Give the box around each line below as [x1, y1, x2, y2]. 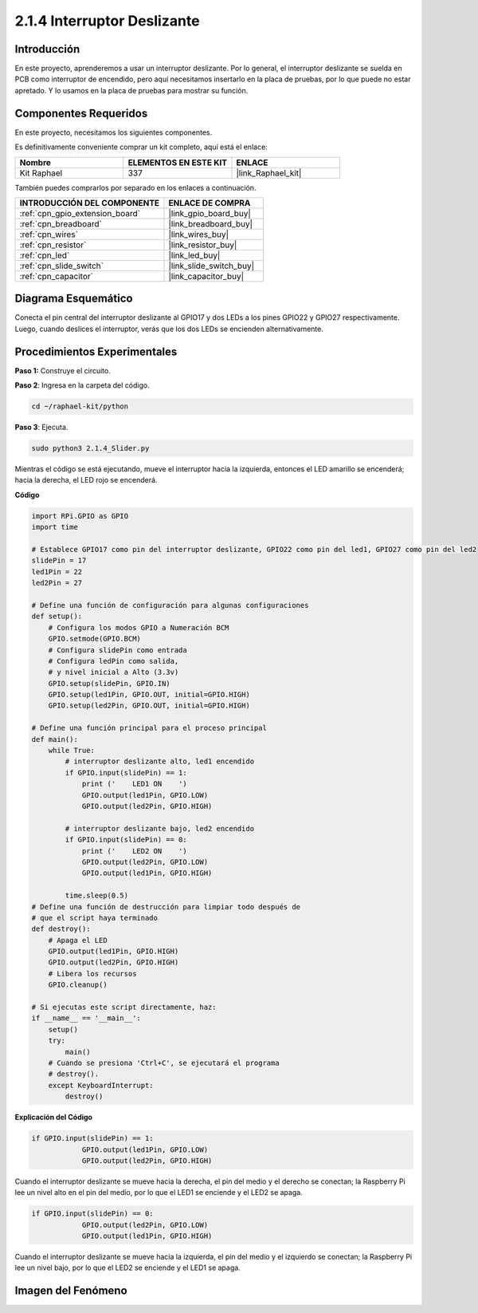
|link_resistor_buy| [168, 239, 237, 250]
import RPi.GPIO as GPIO [31, 511, 129, 520]
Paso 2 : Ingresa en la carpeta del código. [14, 380, 151, 390]
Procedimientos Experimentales [14, 345, 178, 358]
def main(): [31, 735, 79, 743]
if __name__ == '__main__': [31, 1014, 141, 1023]
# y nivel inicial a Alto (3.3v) [48, 668, 179, 677]
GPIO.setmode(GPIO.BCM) [48, 634, 141, 644]
